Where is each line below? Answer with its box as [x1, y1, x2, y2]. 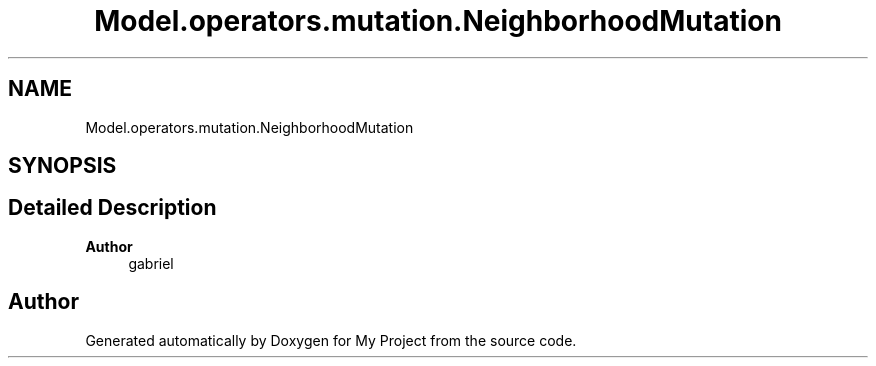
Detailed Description [8, 195, 217, 221]
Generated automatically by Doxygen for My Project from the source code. [85, 331, 577, 349]
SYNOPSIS [8, 153, 117, 179]
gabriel [128, 254, 174, 272]
